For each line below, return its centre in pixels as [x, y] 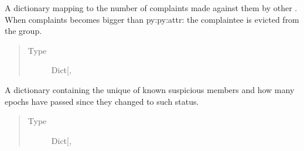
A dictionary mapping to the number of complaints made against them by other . [151, 8]
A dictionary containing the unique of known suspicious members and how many [150, 89]
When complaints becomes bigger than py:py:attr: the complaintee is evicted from [152, 19]
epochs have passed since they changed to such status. [102, 101]
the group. [23, 31]
